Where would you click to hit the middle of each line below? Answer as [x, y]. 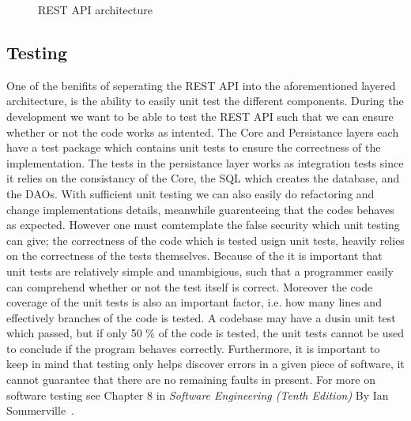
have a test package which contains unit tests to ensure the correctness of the [194, 147]
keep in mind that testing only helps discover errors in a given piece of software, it [205, 364]
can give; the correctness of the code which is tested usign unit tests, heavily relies [205, 240]
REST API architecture [95, 9]
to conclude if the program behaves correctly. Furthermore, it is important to [193, 348]
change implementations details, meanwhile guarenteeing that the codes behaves [200, 209]
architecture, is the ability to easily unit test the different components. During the [205, 101]
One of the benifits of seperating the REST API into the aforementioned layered [201, 85]
